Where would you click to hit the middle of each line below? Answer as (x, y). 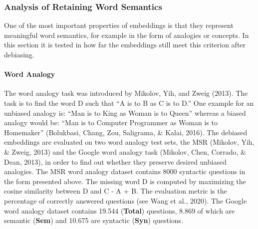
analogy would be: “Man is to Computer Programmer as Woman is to (111, 122)
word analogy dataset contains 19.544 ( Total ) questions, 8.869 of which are (120, 210)
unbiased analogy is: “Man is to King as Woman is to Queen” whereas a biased (125, 113)
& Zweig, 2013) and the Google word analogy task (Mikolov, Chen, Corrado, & (125, 151)
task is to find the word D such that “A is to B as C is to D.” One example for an (129, 103)
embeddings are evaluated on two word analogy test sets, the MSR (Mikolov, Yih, (129, 142)
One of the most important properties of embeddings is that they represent (119, 25)
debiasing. (19, 54)
